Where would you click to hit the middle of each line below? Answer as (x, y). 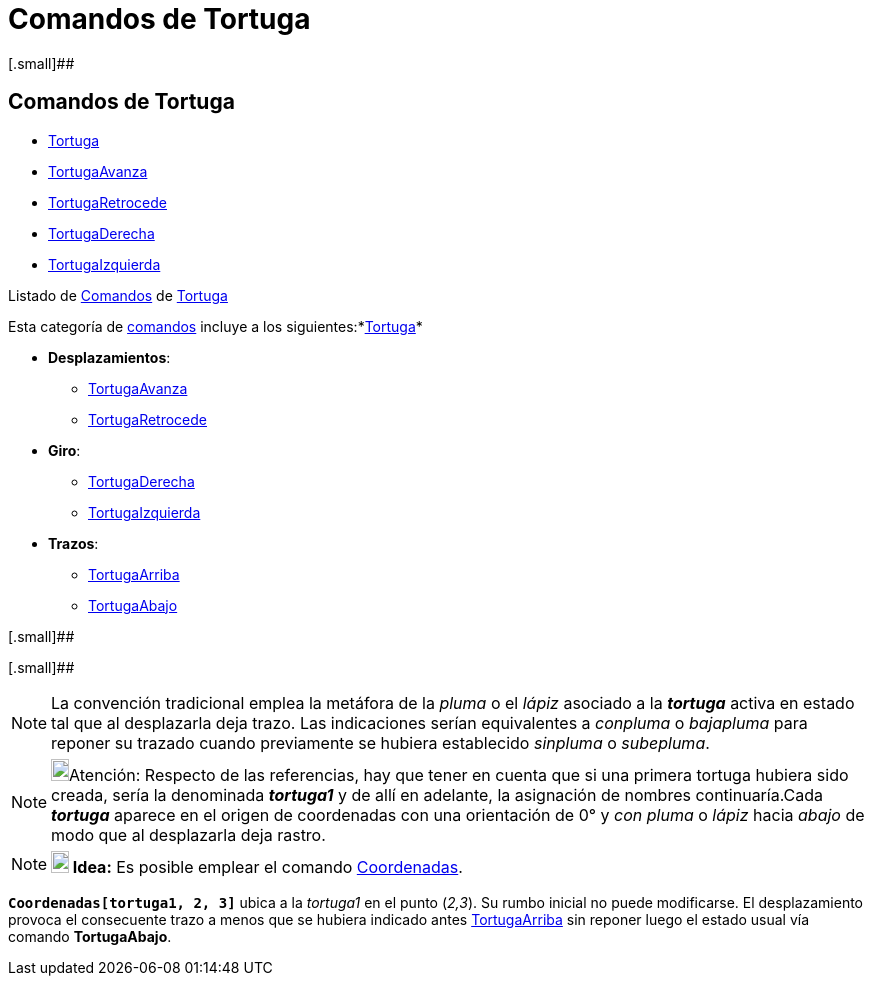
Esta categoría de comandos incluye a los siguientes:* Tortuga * (215, 326)
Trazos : (73, 543)
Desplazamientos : (109, 357)
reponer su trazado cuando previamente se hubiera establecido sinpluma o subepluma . (380, 742)
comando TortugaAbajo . (90, 936)
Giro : (64, 450)
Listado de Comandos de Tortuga (118, 295)
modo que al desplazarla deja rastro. (188, 834)
